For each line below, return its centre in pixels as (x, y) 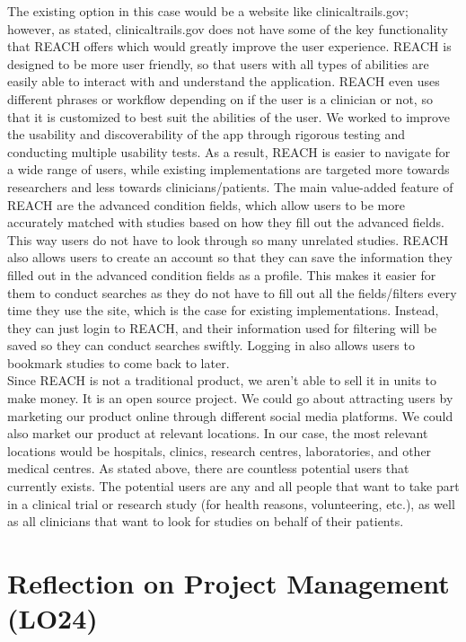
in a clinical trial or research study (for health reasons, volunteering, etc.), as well (231, 503)
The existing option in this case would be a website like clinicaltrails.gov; (208, 11)
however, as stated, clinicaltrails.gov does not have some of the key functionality (228, 28)
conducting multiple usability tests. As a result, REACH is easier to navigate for (229, 151)
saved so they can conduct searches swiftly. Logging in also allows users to (211, 345)
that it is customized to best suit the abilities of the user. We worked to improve (229, 116)
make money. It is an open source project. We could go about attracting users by (230, 398)
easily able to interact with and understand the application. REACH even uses (224, 81)
